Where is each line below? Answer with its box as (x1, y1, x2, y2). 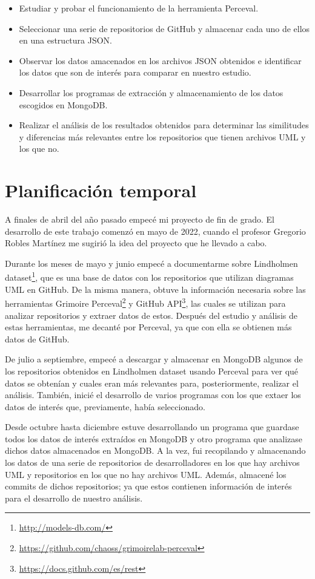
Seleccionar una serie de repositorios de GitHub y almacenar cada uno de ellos (19, 22, 310, 34)
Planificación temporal (5, 178, 197, 203)
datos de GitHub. (5, 332, 70, 345)
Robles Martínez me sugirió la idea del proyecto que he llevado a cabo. (5, 237, 267, 249)
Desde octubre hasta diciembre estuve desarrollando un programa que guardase (5, 420, 299, 433)
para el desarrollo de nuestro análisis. (5, 491, 143, 504)
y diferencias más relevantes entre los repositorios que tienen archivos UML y (19, 130, 306, 143)
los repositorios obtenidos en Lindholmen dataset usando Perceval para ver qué (5, 364, 299, 377)
